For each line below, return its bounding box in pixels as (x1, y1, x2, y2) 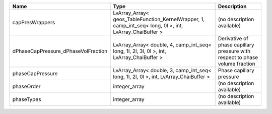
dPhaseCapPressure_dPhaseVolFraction (12, 48, 108, 54)
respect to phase (218, 54, 258, 61)
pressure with (218, 48, 251, 54)
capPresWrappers (12, 19, 55, 26)
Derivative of (218, 35, 249, 42)
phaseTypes (12, 96, 41, 103)
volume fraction (218, 61, 255, 67)
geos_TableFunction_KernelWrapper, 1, (113, 16, 205, 23)
